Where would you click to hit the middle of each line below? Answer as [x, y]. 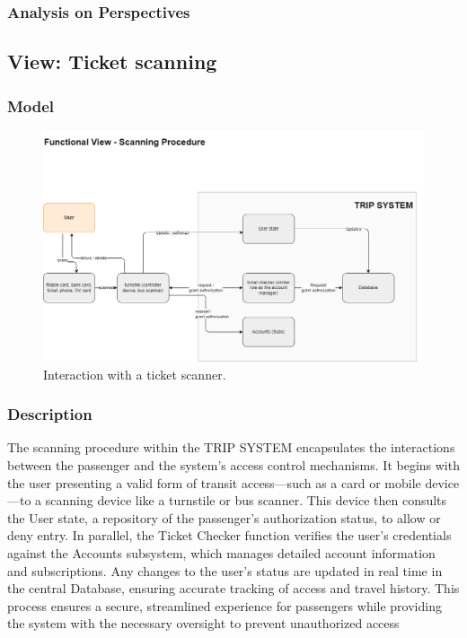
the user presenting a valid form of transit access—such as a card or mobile [214, 482]
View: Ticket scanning [112, 61]
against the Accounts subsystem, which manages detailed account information [221, 552]
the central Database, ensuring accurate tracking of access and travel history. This [233, 588]
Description [50, 414]
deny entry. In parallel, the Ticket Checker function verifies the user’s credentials [229, 535]
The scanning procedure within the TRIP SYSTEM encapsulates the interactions [231, 447]
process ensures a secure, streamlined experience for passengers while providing [225, 605]
